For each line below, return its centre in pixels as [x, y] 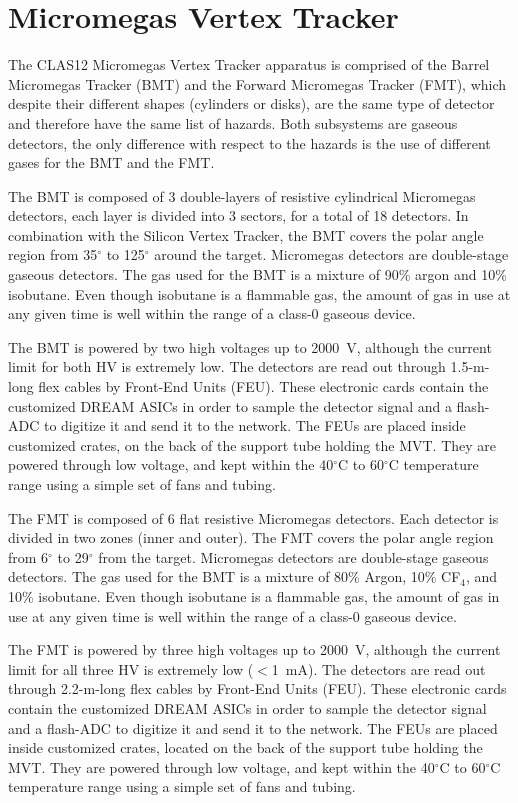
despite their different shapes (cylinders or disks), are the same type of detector [251, 103]
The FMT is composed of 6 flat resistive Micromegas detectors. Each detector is [253, 517]
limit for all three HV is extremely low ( [131, 668]
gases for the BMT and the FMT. [111, 162]
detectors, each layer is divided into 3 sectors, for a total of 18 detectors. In [238, 215]
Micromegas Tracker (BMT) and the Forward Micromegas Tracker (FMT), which [257, 83]
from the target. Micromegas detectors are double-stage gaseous [293, 556]
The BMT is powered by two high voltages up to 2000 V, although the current [250, 346]
